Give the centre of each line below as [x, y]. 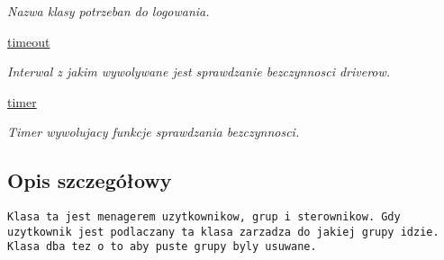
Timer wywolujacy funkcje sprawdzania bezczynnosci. [154, 132]
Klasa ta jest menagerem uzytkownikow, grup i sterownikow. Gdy [204, 217]
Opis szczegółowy [90, 180]
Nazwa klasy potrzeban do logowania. [109, 11]
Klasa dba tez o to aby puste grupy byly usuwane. [162, 247]
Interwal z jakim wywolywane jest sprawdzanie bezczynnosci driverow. [199, 72]
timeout [29, 41]
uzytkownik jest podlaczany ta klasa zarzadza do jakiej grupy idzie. [223, 232]
